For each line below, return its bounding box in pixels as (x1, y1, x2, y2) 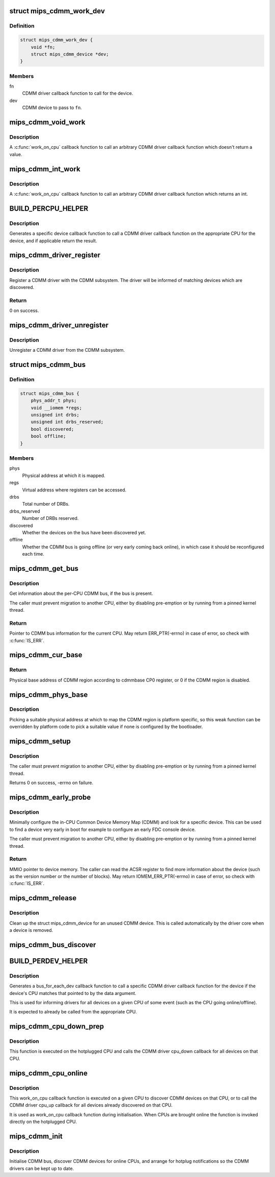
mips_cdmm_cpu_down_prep (9, 1022, 104, 1031)
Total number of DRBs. (22, 501, 70, 507)
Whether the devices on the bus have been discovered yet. (22, 529, 146, 535)
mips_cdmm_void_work (9, 118, 86, 127)
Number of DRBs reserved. (22, 515, 79, 521)
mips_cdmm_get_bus (9, 564, 79, 573)
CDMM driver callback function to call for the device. (22, 90, 133, 96)
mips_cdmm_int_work (9, 165, 81, 173)
